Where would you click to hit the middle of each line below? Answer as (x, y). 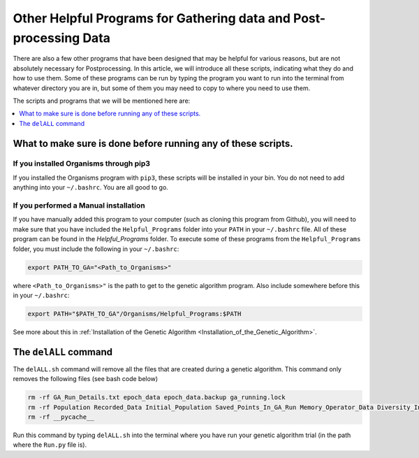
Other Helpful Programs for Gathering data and (152, 18)
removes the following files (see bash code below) (86, 379)
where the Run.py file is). (50, 445)
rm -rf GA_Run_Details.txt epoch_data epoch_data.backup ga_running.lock (156, 398)
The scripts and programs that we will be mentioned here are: (102, 101)
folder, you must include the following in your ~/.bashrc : (96, 249)
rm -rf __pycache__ (61, 417)
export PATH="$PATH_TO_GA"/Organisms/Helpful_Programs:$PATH (134, 314)
